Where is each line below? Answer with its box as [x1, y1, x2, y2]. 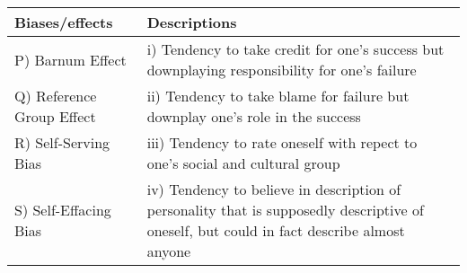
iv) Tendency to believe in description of [146, 179, 401, 199]
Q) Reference [14, 85, 97, 106]
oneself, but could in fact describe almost [146, 220, 405, 241]
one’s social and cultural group [146, 153, 340, 173]
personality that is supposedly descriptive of [146, 199, 424, 220]
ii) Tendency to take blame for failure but [146, 85, 410, 106]
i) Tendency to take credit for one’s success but [146, 39, 445, 59]
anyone [146, 241, 191, 261]
